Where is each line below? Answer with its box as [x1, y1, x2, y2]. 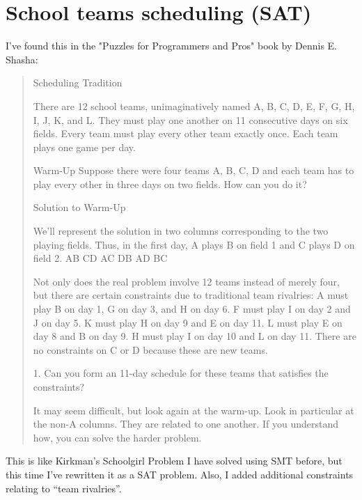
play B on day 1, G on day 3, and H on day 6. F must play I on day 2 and [33, 302, 351, 316]
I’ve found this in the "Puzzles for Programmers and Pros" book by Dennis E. [6, 38, 337, 53]
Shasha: [6, 52, 38, 66]
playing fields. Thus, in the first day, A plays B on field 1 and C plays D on [33, 237, 355, 251]
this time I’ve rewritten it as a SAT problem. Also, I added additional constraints [6, 467, 354, 481]
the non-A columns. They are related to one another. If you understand [33, 416, 339, 431]
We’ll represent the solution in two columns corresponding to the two [33, 224, 329, 238]
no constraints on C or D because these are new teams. [33, 342, 268, 357]
